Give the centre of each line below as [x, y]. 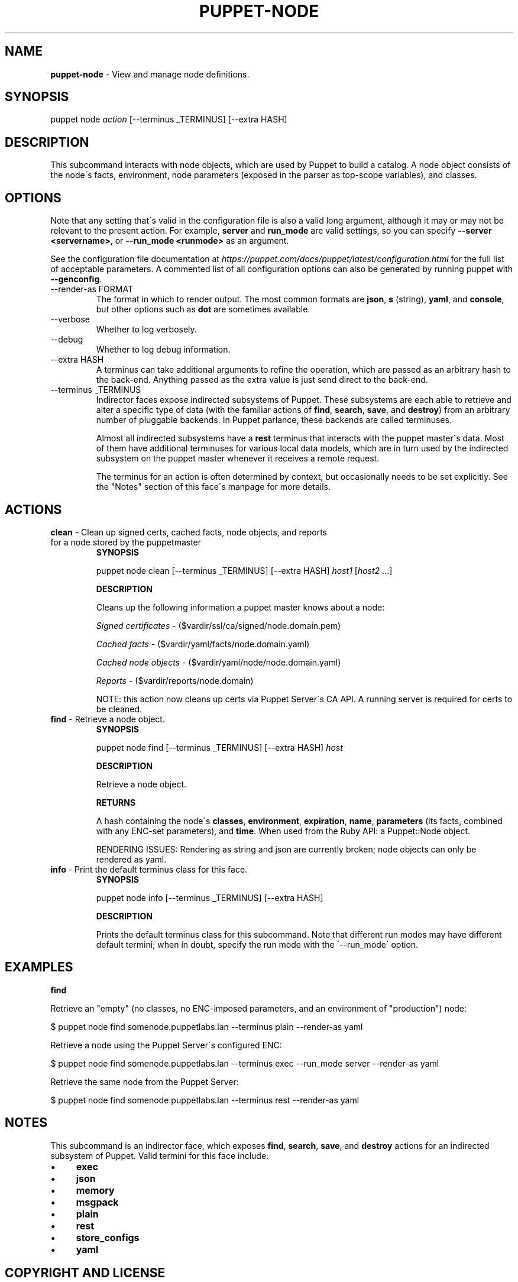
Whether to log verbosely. [146, 330]
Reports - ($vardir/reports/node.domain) [175, 680]
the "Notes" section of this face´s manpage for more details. [213, 487]
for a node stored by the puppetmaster [126, 542]
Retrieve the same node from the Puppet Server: [145, 1081]
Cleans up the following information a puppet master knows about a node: [240, 607]
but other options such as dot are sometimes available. [203, 309]
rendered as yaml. [131, 859]
